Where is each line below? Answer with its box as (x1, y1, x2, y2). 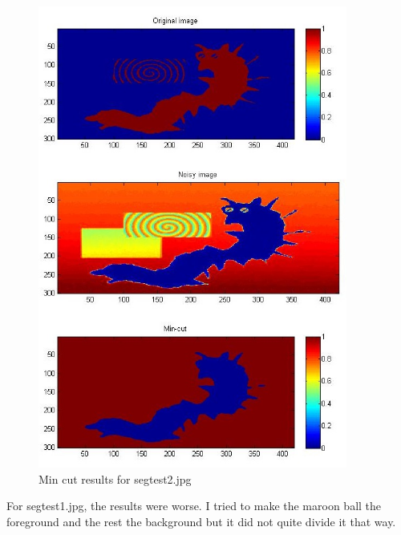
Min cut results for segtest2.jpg (38, 470, 192, 487)
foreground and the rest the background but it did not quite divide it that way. (6, 513, 396, 529)
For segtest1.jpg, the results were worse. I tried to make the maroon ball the (6, 497, 382, 514)
